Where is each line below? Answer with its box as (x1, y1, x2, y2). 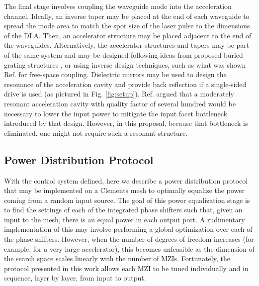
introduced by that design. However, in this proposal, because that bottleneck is (4, 118, 248, 128)
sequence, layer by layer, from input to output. (4, 273, 146, 283)
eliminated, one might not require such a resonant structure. (4, 127, 188, 138)
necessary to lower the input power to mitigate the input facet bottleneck (4, 108, 228, 118)
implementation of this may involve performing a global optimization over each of (4, 224, 253, 234)
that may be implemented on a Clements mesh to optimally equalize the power (4, 185, 245, 195)
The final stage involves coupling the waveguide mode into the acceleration (4, 1, 232, 11)
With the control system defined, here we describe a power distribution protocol (4, 175, 248, 186)
